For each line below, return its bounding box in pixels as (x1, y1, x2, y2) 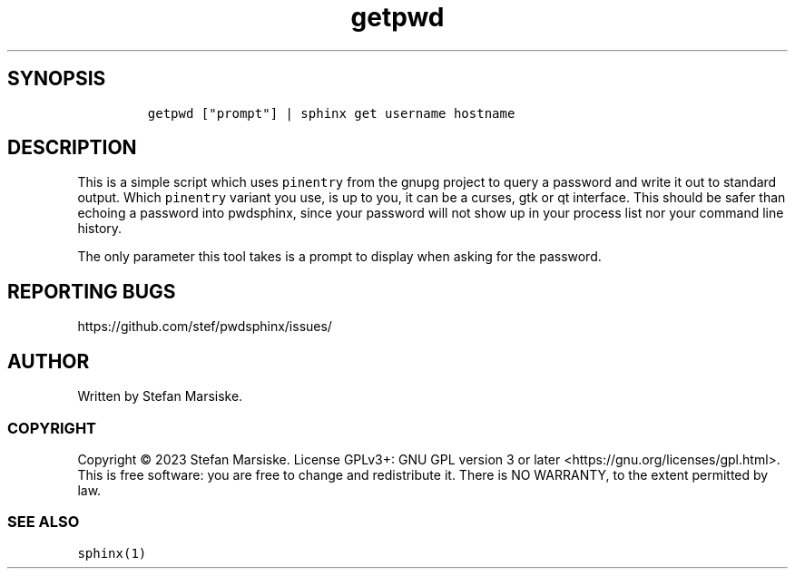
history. (77, 220, 123, 237)
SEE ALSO (7, 513, 80, 532)
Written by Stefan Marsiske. (77, 388, 243, 405)
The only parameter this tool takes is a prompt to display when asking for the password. (77, 249, 602, 265)
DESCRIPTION (7, 136, 137, 160)
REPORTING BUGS (7, 279, 176, 303)
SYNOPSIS (7, 67, 106, 91)
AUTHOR (7, 349, 90, 373)
